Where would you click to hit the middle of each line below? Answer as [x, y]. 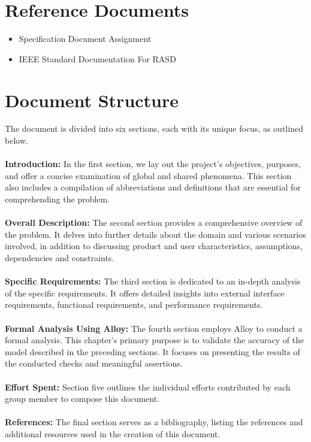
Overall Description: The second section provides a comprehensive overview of [154, 222]
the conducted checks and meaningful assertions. [94, 363]
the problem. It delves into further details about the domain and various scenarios [155, 234]
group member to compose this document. [82, 399]
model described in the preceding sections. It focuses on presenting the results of [153, 351]
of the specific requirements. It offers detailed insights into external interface [145, 293]
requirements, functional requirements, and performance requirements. [134, 305]
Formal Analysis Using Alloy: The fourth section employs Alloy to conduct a [154, 328]
